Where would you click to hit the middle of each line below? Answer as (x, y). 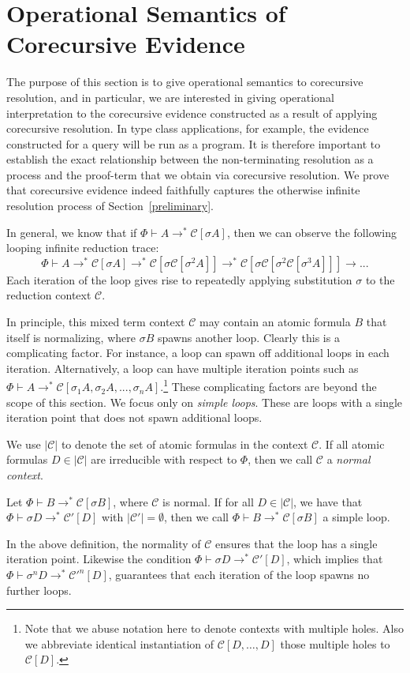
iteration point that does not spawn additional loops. (134, 417)
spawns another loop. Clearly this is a (248, 337)
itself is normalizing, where (71, 337)
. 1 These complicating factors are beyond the (268, 385)
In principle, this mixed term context (96, 322)
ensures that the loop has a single (296, 543)
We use (24, 444)
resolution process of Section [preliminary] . (110, 206)
